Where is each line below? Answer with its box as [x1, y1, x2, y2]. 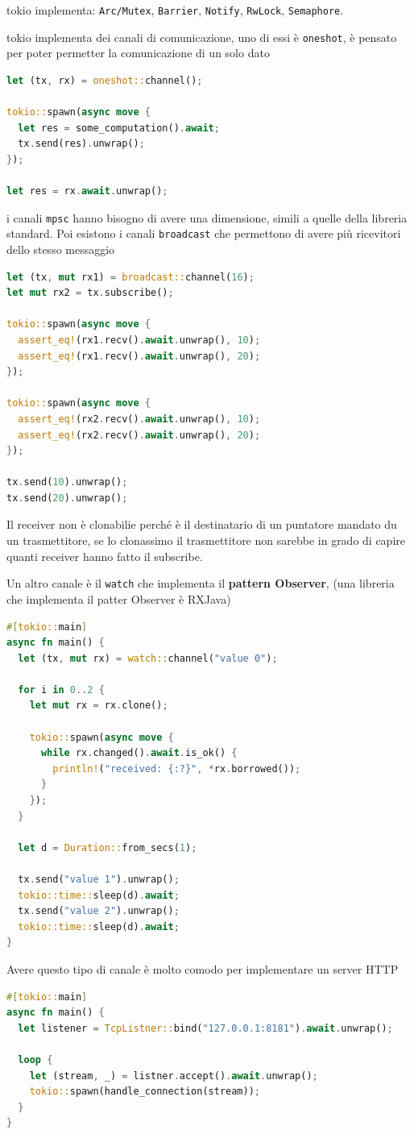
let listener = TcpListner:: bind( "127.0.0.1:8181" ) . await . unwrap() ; [18, 1022, 393, 1034]
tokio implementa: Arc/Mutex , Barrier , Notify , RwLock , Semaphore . [6, 2, 344, 18]
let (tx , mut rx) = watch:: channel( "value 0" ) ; [18, 652, 278, 664]
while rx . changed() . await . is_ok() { [40, 747, 238, 759]
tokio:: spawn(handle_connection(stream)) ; [29, 1086, 261, 1098]
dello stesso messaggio [6, 240, 115, 257]
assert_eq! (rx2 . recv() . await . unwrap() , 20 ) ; [18, 429, 261, 441]
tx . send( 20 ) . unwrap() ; [6, 492, 128, 504]
